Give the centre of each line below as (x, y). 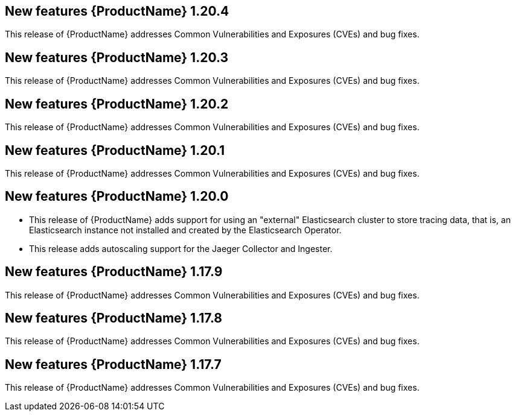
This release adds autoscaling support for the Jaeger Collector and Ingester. (181, 248)
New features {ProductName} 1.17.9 (114, 272)
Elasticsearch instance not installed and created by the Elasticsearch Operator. (185, 230)
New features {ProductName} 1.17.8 (114, 318)
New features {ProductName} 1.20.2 (117, 104)
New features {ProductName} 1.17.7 (113, 364)
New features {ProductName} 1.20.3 (117, 57)
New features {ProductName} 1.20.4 (117, 11)
